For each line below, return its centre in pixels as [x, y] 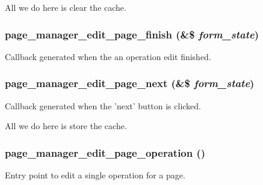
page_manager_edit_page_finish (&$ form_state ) [132, 34]
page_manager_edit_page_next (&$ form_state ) [130, 83]
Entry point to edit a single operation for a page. [95, 175]
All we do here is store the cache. [66, 126]
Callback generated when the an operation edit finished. [108, 56]
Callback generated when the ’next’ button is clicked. [103, 105]
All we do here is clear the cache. [66, 7]
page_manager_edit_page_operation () [105, 152]
